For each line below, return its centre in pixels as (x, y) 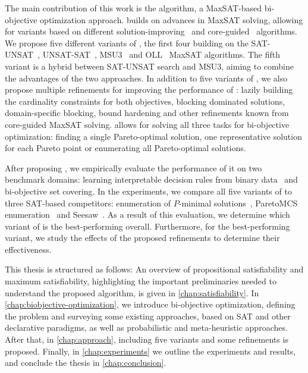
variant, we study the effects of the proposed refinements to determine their (142, 238)
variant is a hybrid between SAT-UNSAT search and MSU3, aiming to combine (149, 66)
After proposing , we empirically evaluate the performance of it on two (133, 167)
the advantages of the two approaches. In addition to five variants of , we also (146, 78)
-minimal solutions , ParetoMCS (238, 203)
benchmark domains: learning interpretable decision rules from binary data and (151, 179)
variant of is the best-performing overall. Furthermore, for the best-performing (147, 226)
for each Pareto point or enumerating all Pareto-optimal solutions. (125, 148)
